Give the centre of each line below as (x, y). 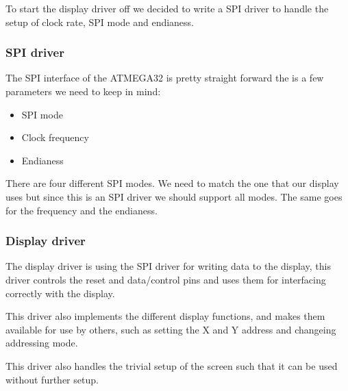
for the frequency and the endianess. (82, 210)
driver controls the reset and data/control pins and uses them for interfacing (166, 279)
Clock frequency (55, 137)
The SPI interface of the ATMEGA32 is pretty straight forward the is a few (165, 78)
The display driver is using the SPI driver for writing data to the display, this (168, 266)
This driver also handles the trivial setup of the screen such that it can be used (172, 365)
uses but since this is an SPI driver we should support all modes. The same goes (174, 196)
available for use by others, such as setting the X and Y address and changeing (171, 329)
